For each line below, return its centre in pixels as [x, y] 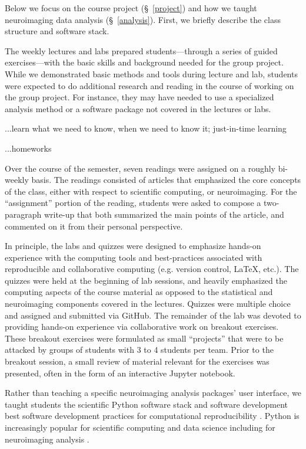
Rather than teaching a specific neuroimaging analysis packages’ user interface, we [153, 393]
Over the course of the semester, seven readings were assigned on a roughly [140, 168]
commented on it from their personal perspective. [94, 226]
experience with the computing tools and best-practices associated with [134, 257]
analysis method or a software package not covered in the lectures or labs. [138, 108]
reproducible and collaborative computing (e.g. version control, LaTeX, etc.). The [152, 269]
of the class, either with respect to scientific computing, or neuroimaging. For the [151, 191]
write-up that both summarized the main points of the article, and [164, 214]
